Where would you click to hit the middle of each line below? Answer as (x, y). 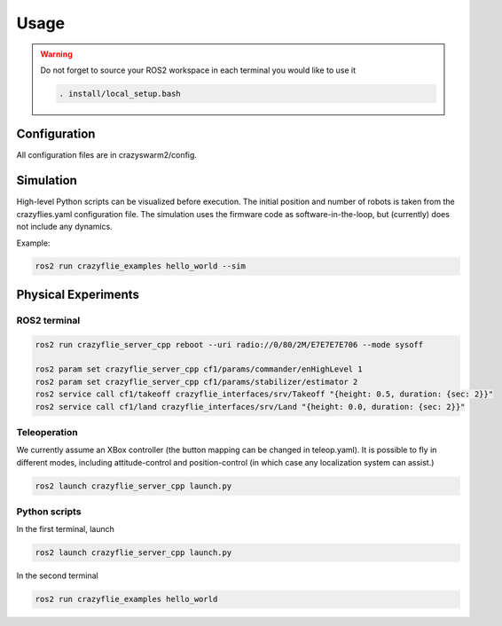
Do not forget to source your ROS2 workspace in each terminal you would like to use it (198, 70)
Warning (56, 54)
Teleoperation (47, 432)
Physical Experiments (78, 294)
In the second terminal (57, 575)
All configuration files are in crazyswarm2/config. (106, 155)
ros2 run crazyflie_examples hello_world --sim (140, 266)
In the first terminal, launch (65, 529)
